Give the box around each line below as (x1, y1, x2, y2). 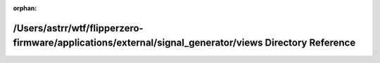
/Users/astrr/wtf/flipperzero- (13, 22, 144, 34)
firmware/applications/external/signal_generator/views (13, 37, 263, 49)
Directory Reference (265, 37, 356, 49)
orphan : (13, 4, 37, 12)
